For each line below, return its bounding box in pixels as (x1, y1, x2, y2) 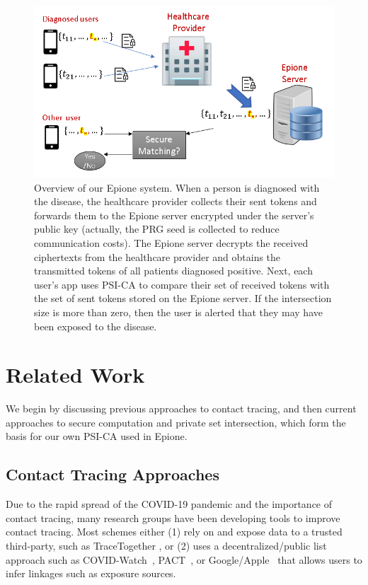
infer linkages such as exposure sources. (6, 566, 176, 581)
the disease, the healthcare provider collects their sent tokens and (34, 194, 317, 209)
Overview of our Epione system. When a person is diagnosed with (34, 180, 320, 195)
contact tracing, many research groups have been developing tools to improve (6, 510, 340, 525)
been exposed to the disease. (34, 318, 157, 333)
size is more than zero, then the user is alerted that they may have (34, 304, 323, 319)
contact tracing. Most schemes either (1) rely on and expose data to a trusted (6, 524, 343, 539)
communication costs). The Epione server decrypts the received (34, 236, 309, 250)
